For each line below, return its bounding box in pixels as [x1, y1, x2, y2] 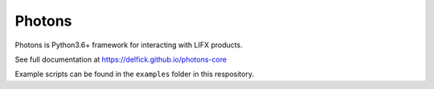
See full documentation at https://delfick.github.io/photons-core [14, 55, 227, 64]
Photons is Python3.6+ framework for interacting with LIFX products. [14, 40, 243, 50]
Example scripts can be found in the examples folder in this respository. [14, 69, 255, 79]
